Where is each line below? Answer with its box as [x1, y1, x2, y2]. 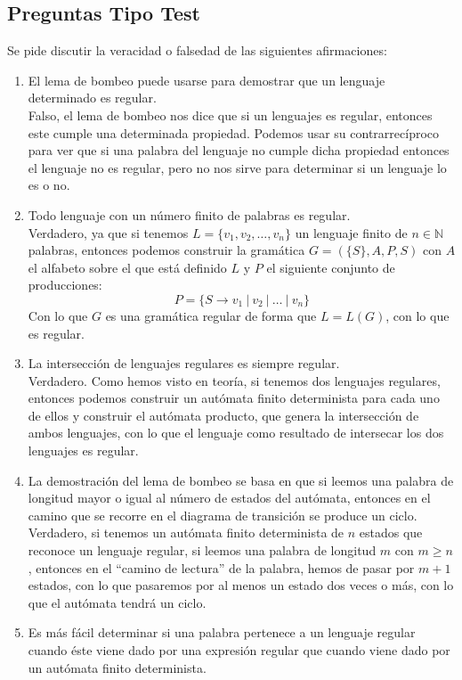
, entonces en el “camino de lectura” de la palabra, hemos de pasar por [28, 558, 415, 577]
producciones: [28, 275, 102, 294]
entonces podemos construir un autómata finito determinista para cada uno [28, 389, 440, 407]
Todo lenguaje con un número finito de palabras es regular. [28, 205, 351, 224]
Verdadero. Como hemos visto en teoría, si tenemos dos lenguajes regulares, [28, 371, 441, 389]
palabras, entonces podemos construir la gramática [28, 241, 305, 259]
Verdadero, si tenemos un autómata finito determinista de [28, 523, 344, 542]
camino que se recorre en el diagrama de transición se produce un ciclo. [28, 505, 417, 524]
